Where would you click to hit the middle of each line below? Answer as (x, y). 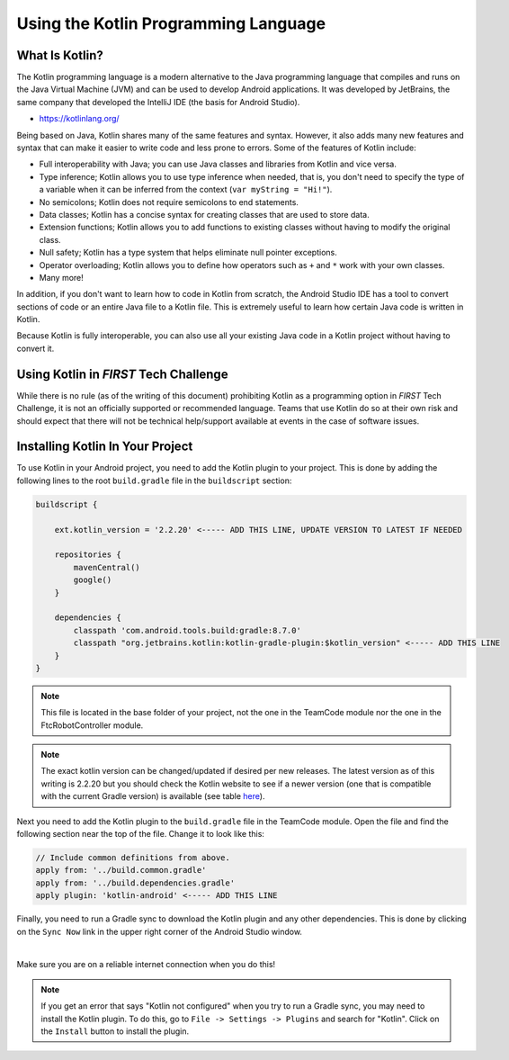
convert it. (36, 348)
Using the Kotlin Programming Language (171, 23)
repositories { (88, 555)
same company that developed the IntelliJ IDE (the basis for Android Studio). (158, 102)
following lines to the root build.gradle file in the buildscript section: (154, 481)
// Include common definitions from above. (133, 858)
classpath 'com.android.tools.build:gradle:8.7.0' (187, 630)
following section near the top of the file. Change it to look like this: (141, 834)
